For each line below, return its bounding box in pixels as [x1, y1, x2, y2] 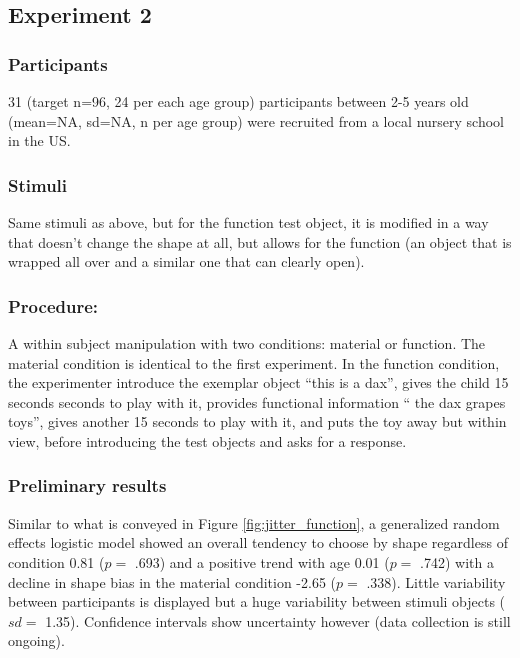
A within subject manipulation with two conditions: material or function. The [8, 333, 486, 353]
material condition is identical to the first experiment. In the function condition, [8, 352, 500, 373]
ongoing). [8, 630, 65, 651]
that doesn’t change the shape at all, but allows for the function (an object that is [8, 231, 512, 252]
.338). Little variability [366, 571, 506, 592]
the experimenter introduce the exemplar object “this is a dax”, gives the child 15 [8, 372, 509, 393]
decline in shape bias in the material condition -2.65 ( [8, 571, 337, 592]
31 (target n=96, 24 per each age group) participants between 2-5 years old [8, 91, 469, 111]
